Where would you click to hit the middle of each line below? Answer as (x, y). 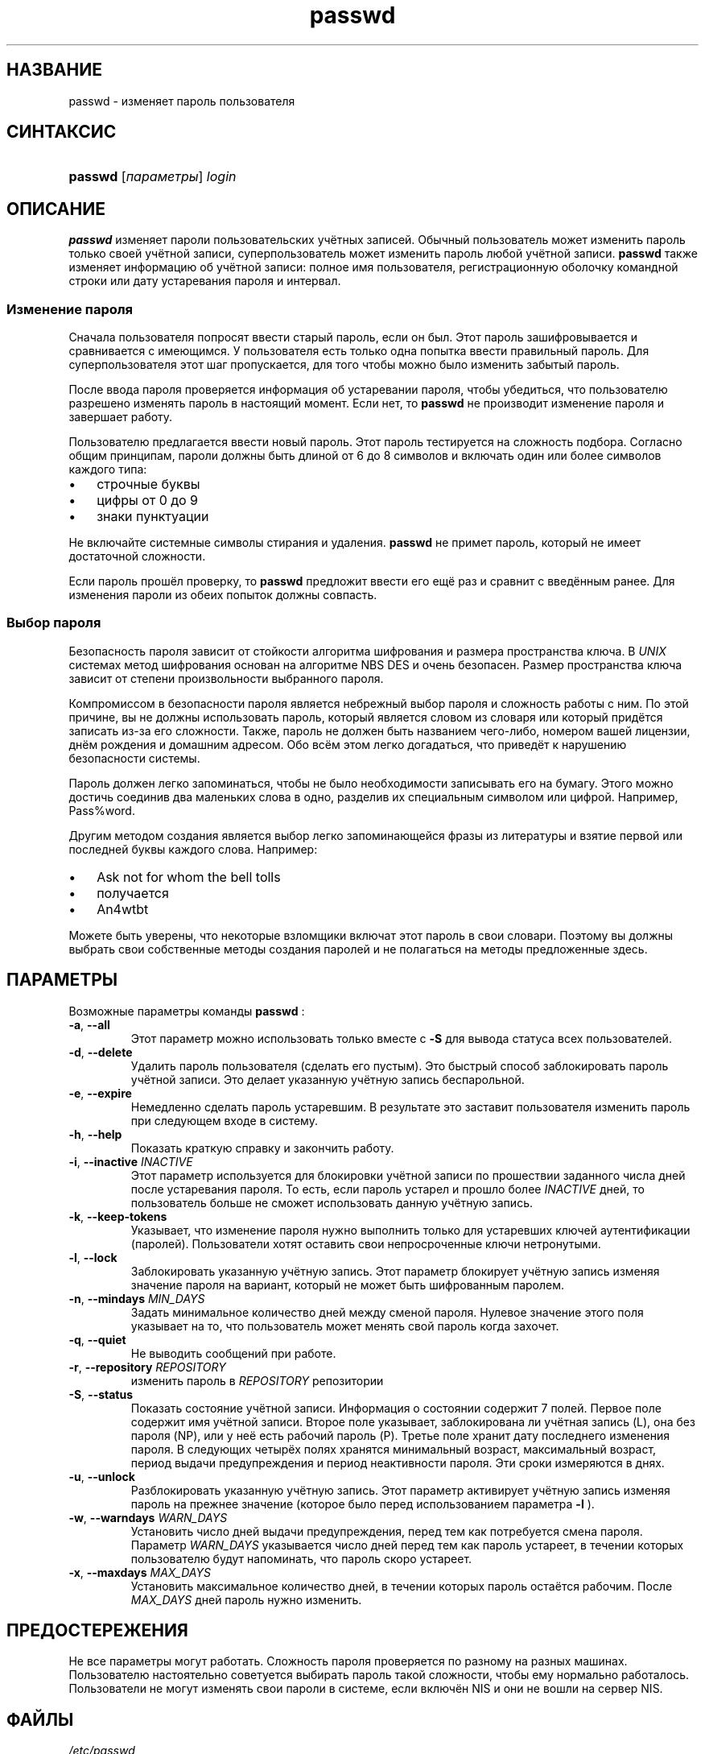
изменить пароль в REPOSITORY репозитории (257, 1380)
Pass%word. (102, 810)
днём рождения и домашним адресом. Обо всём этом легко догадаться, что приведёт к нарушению (348, 744)
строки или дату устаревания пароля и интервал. (205, 281)
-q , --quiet (97, 1339)
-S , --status (101, 1394)
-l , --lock (93, 1257)
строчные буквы (148, 484)
